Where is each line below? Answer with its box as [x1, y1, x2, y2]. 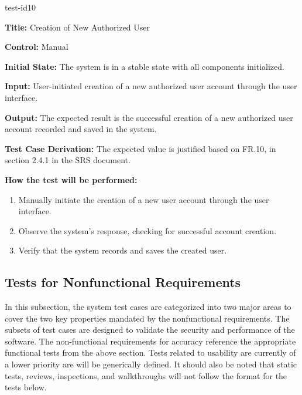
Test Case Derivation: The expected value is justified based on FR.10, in [5, 142, 276, 154]
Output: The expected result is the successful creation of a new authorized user [5, 111, 293, 123]
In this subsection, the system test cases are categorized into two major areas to [5, 301, 291, 313]
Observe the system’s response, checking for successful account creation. [18, 224, 277, 237]
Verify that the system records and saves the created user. [18, 244, 227, 256]
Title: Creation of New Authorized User [5, 21, 150, 33]
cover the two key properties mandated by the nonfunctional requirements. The [5, 312, 290, 324]
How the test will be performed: [5, 173, 138, 185]
